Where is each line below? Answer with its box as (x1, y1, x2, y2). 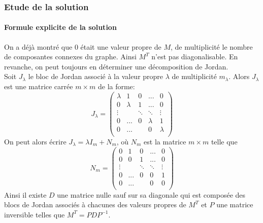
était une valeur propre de (80, 41, 161, 52)
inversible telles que (4, 209, 65, 219)
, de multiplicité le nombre (170, 41, 253, 52)
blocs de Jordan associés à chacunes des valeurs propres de (4, 199, 186, 210)
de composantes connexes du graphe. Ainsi (4, 51, 137, 62)
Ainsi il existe (4, 189, 47, 200)
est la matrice (144, 136, 186, 146)
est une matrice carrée (4, 81, 73, 92)
